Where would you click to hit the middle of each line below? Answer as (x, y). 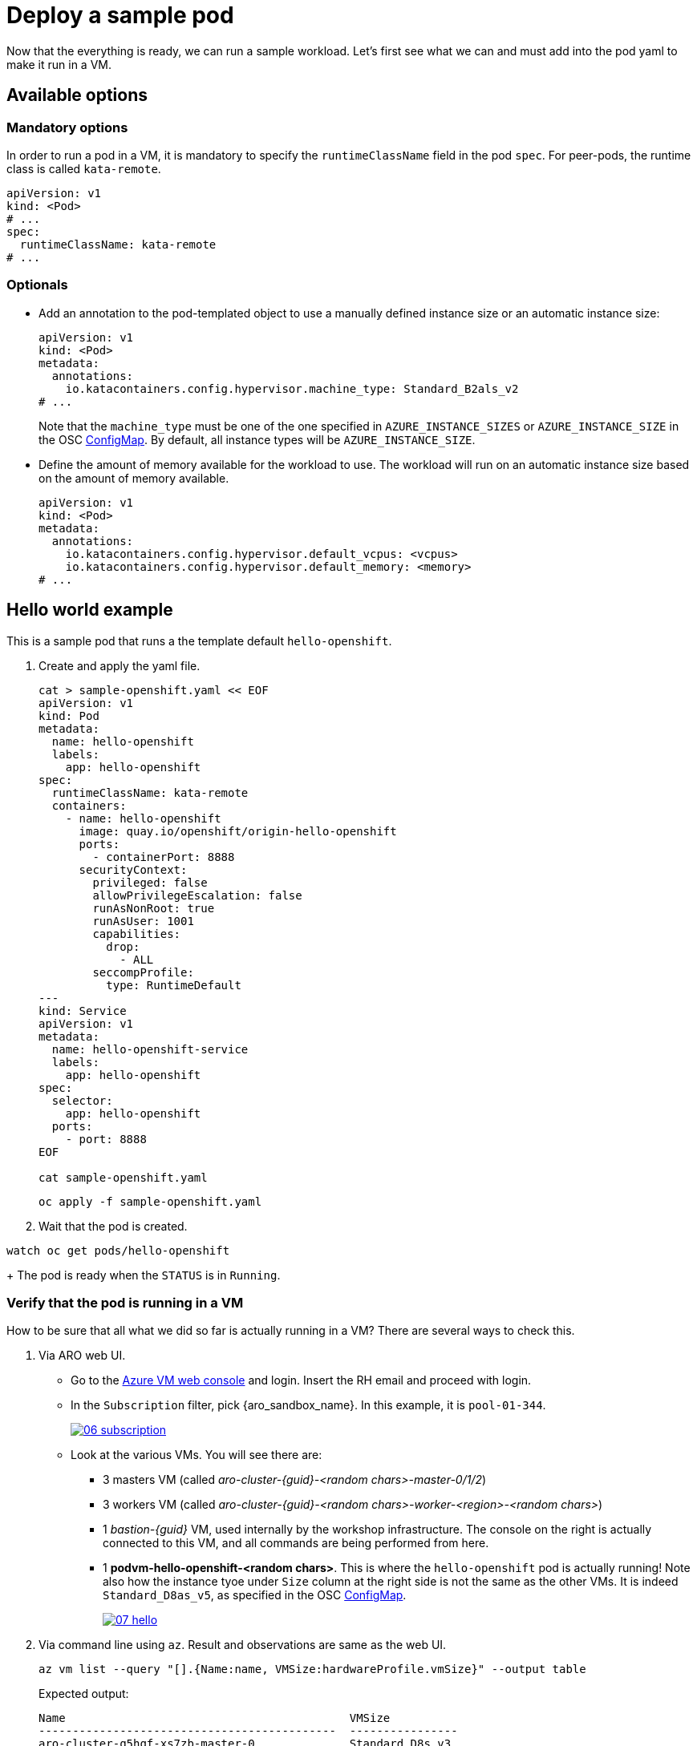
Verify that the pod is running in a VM (125, 1302)
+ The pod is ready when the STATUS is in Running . (144, 1275)
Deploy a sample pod (120, 15)
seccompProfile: (143, 972)
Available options (77, 95)
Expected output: (84, 1694)
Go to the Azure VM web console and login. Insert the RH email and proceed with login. (301, 1380)
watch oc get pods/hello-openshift (118, 1250)
